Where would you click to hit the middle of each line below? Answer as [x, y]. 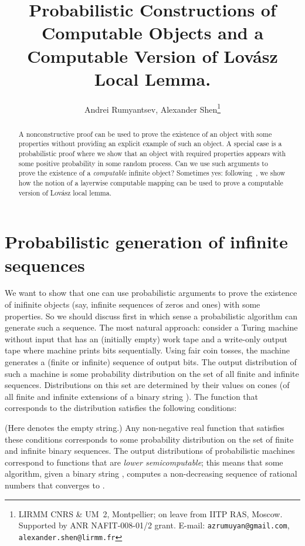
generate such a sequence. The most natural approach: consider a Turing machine [151, 327]
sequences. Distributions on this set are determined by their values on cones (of [147, 385]
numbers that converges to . [55, 485]
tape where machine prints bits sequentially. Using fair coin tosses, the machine [147, 350]
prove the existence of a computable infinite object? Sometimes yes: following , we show [152, 173]
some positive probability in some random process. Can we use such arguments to [143, 163]
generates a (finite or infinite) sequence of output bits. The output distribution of [151, 362]
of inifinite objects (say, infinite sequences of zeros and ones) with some [133, 304]
